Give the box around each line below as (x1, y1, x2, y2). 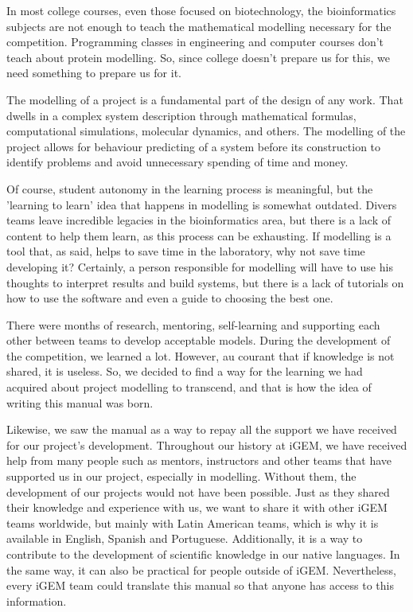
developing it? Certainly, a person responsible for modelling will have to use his (6, 258, 393, 275)
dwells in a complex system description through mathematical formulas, (6, 107, 357, 123)
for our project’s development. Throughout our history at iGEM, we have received (6, 436, 407, 453)
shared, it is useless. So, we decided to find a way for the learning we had (6, 363, 363, 380)
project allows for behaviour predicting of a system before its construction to (6, 138, 381, 154)
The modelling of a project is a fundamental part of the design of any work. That (6, 91, 403, 107)
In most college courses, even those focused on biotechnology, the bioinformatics (6, 2, 396, 18)
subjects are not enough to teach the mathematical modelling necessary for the (6, 18, 392, 34)
